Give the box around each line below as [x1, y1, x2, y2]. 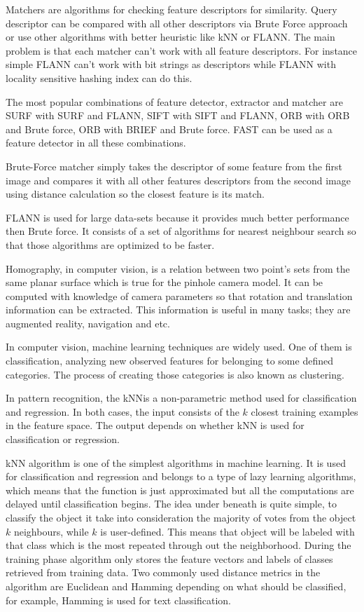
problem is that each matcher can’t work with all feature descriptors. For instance [6, 43, 358, 57]
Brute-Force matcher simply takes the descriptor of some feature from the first [6, 158, 342, 173]
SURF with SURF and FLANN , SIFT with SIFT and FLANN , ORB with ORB [6, 108, 350, 123]
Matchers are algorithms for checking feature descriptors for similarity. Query [6, 2, 337, 16]
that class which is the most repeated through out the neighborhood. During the [6, 538, 351, 552]
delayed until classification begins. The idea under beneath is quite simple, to [6, 496, 337, 511]
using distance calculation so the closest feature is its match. [6, 186, 265, 201]
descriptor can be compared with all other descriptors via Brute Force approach [6, 15, 348, 30]
